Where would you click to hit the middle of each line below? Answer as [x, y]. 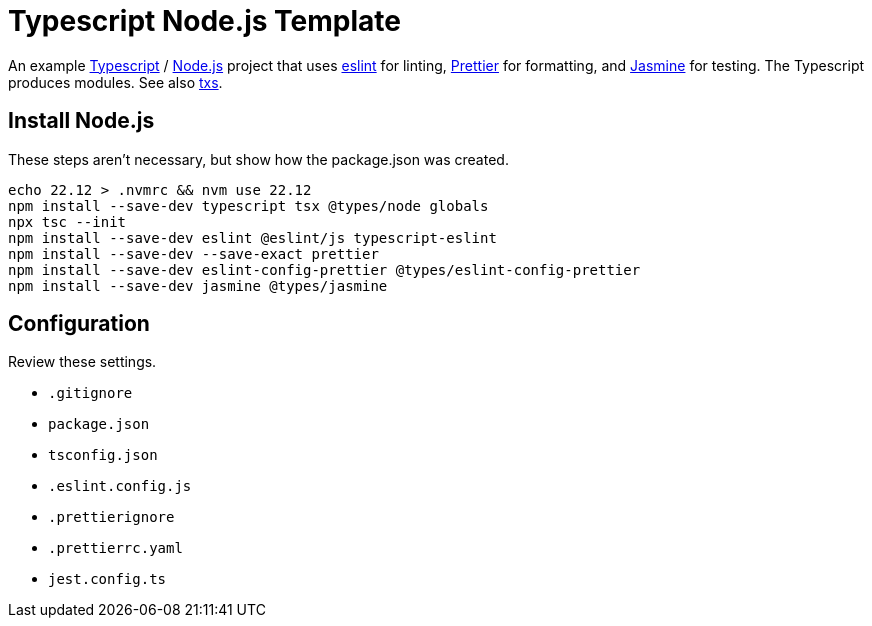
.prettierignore [111, 517]
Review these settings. [82, 362]
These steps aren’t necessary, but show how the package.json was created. [258, 159]
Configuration [79, 324]
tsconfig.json [103, 455]
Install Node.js [81, 121]
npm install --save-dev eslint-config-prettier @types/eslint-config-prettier [324, 269]
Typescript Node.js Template [204, 21]
